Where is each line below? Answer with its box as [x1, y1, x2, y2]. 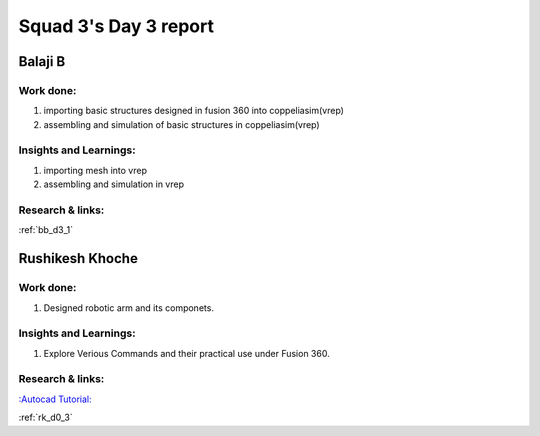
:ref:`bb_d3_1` [18, 224, 74, 236]
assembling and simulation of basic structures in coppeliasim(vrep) [43, 118, 320, 130]
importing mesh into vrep [43, 164, 147, 176]
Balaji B [18, 53, 66, 70]
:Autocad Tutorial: [18, 393, 92, 405]
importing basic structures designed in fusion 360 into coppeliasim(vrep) [43, 105, 345, 117]
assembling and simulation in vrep [43, 178, 185, 190]
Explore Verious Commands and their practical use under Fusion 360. [43, 347, 330, 359]
